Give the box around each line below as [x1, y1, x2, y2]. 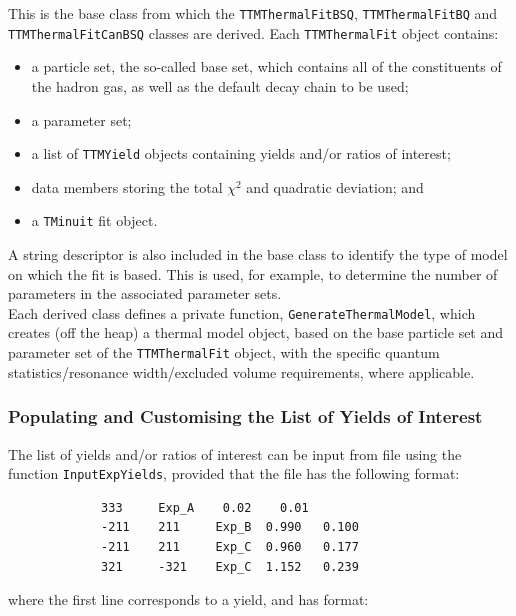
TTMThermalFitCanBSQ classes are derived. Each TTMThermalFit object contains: [8, 22, 499, 43]
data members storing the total [31, 176, 223, 197]
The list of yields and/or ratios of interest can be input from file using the [8, 443, 462, 464]
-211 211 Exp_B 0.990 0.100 [101, 520, 359, 535]
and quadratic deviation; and [246, 176, 424, 197]
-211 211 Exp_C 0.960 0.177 [101, 539, 359, 554]
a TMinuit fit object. [31, 210, 158, 231]
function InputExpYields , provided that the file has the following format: [8, 463, 460, 484]
